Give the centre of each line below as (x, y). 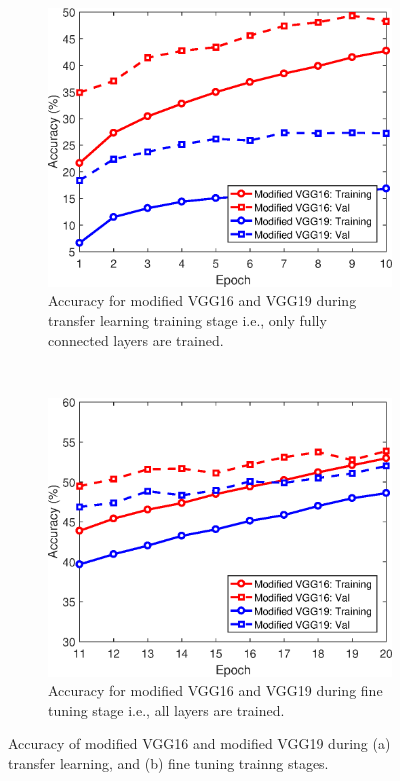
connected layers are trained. (136, 339)
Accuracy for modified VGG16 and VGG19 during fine (215, 690)
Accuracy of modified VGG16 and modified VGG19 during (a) (199, 743)
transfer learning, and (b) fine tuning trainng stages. (168, 763)
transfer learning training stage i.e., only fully (187, 320)
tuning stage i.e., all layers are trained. (166, 709)
